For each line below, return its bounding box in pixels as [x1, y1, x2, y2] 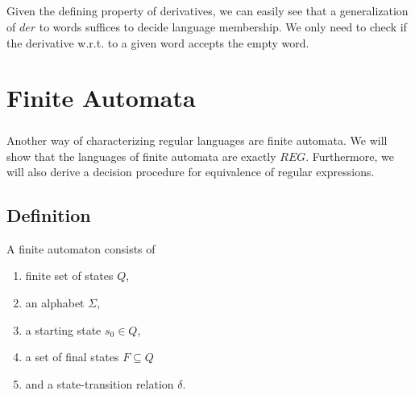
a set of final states [25, 348, 119, 365]
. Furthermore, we [305, 147, 394, 164]
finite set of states [25, 267, 114, 284]
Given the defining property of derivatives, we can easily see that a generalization [6, 2, 409, 19]
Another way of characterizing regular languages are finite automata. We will [6, 131, 388, 148]
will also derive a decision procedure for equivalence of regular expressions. [6, 163, 375, 180]
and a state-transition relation [25, 375, 174, 392]
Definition [6, 203, 91, 228]
